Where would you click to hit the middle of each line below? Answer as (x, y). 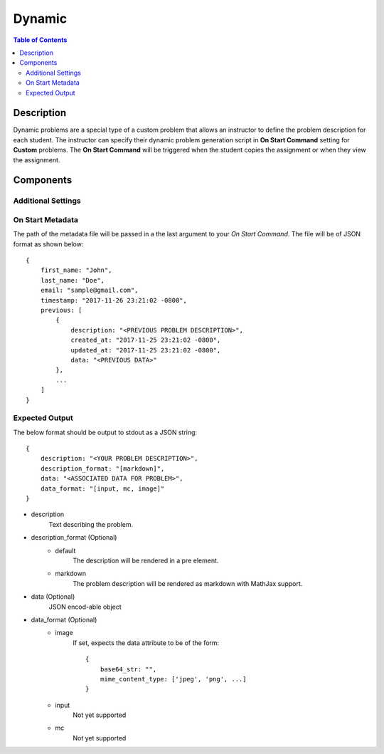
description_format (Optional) (74, 538)
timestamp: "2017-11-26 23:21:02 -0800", (114, 300)
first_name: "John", (76, 270)
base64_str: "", (128, 669)
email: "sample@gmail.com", (89, 290)
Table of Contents (40, 40)
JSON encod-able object (85, 607)
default (65, 550)
